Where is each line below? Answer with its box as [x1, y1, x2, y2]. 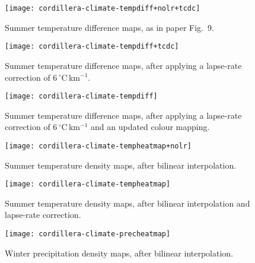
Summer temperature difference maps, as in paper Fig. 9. [5, 21, 214, 33]
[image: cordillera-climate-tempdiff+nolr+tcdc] [5, 4, 200, 12]
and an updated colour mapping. [90, 121, 210, 133]
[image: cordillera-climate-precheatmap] [5, 230, 171, 239]
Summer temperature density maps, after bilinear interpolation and [5, 197, 250, 209]
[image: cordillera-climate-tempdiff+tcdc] [5, 42, 179, 51]
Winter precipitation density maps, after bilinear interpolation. [5, 246, 234, 259]
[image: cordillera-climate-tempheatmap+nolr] [5, 141, 192, 150]
